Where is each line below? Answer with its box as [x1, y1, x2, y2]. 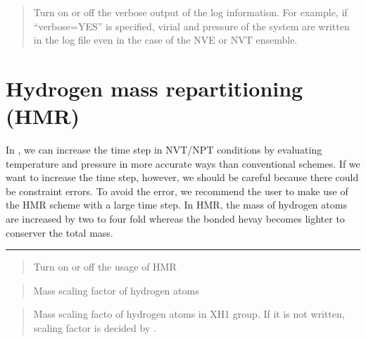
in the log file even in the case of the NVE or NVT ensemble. [33, 32, 298, 47]
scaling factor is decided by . [33, 321, 156, 335]
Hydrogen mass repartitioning [6, 73, 303, 102]
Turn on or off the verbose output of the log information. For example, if [33, 5, 348, 19]
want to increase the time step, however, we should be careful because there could [6, 170, 359, 185]
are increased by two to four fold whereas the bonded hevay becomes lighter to [6, 211, 345, 226]
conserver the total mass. [6, 225, 113, 240]
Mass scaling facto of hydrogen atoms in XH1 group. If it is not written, [33, 306, 345, 321]
